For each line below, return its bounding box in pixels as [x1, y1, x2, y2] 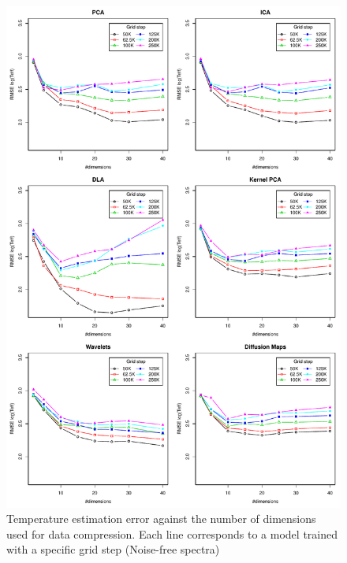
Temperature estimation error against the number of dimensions [6, 510, 316, 527]
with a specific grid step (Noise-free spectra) [6, 541, 220, 557]
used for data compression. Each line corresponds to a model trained [6, 525, 338, 542]
